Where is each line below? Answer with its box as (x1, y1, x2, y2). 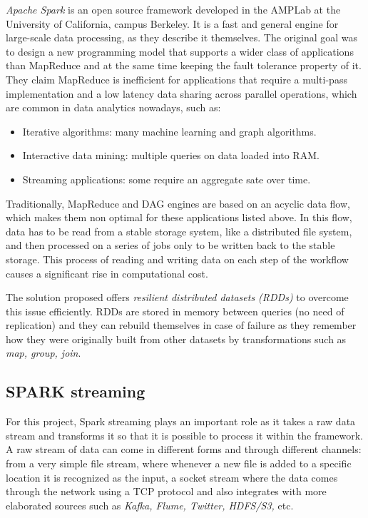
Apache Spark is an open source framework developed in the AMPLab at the (6, 2, 341, 16)
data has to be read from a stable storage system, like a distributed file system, (6, 223, 352, 238)
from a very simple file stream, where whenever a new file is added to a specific (6, 456, 352, 471)
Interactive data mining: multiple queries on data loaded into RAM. (22, 148, 320, 163)
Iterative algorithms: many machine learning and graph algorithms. (22, 123, 317, 138)
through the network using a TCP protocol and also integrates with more (6, 484, 327, 499)
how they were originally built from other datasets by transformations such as (6, 331, 347, 346)
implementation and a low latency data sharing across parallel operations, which (6, 86, 357, 101)
